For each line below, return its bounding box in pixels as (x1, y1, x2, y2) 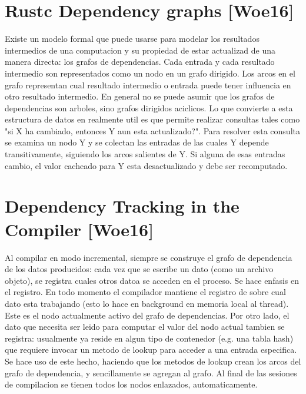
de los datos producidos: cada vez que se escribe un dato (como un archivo (5, 263, 274, 275)
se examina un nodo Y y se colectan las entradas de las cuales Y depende (5, 136, 269, 148)
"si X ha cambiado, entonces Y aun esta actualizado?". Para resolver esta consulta (5, 124, 300, 137)
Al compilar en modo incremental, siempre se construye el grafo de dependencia (5, 251, 292, 263)
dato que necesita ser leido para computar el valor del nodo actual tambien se (5, 320, 285, 333)
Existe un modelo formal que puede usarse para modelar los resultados (5, 32, 260, 45)
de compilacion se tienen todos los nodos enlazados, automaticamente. (5, 378, 258, 390)
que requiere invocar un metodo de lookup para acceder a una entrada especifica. (5, 343, 297, 356)
